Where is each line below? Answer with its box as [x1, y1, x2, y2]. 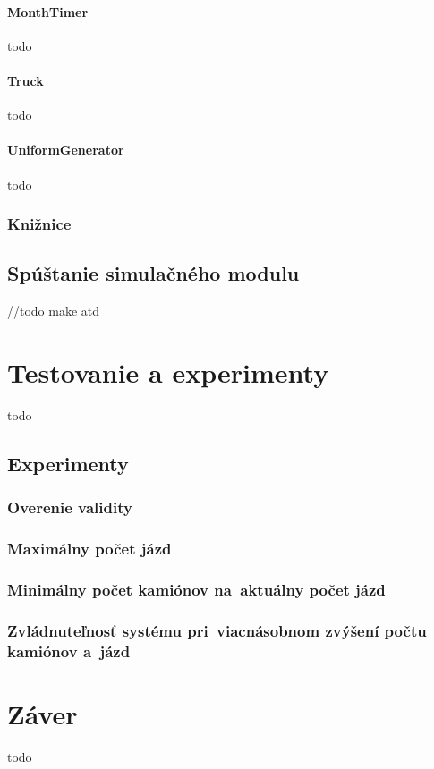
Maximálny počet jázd [7, 537, 172, 560]
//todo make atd [7, 301, 100, 320]
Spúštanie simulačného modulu [7, 259, 300, 287]
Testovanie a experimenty [7, 354, 329, 390]
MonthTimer [7, 2, 89, 21]
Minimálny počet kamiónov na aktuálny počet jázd [7, 578, 386, 600]
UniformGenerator [7, 140, 124, 159]
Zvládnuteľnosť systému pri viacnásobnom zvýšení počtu [7, 619, 427, 641]
